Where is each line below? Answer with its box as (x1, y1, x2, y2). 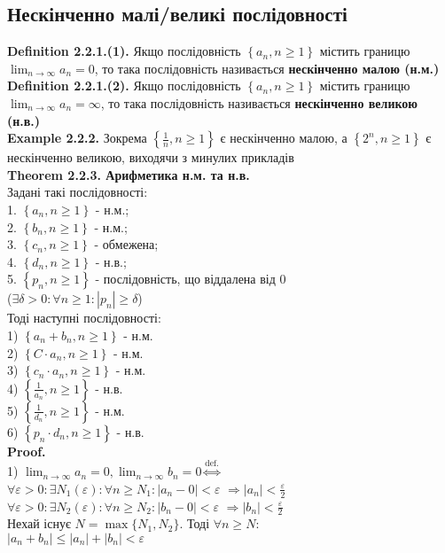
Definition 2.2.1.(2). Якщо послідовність (7, 76, 241, 95)
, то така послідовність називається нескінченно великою (100, 93, 418, 112)
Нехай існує (7, 514, 71, 533)
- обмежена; (94, 235, 159, 253)
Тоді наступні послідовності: (7, 308, 161, 327)
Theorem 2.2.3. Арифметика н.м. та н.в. (7, 165, 250, 183)
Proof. (7, 441, 46, 460)
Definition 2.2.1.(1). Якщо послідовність (7, 42, 241, 60)
